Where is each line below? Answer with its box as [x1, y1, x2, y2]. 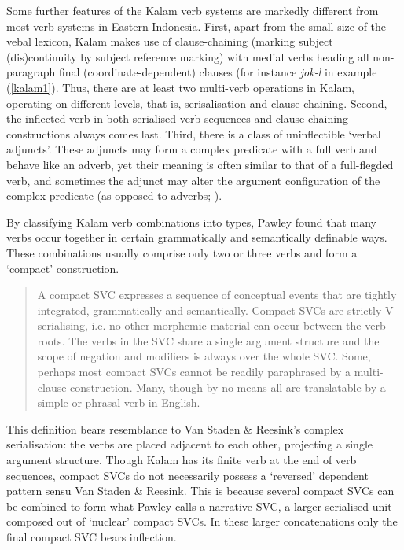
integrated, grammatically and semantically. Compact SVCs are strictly [37, 301, 382, 318]
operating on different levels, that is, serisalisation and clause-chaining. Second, [6, 94, 387, 111]
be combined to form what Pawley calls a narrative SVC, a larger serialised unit [6, 497, 392, 514]
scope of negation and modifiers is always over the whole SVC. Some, [37, 348, 371, 364]
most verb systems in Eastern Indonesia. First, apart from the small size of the [6, 17, 387, 34]
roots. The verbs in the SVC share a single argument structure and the [37, 332, 380, 349]
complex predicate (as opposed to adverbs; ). [6, 187, 222, 204]
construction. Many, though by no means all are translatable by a [70, 378, 386, 395]
